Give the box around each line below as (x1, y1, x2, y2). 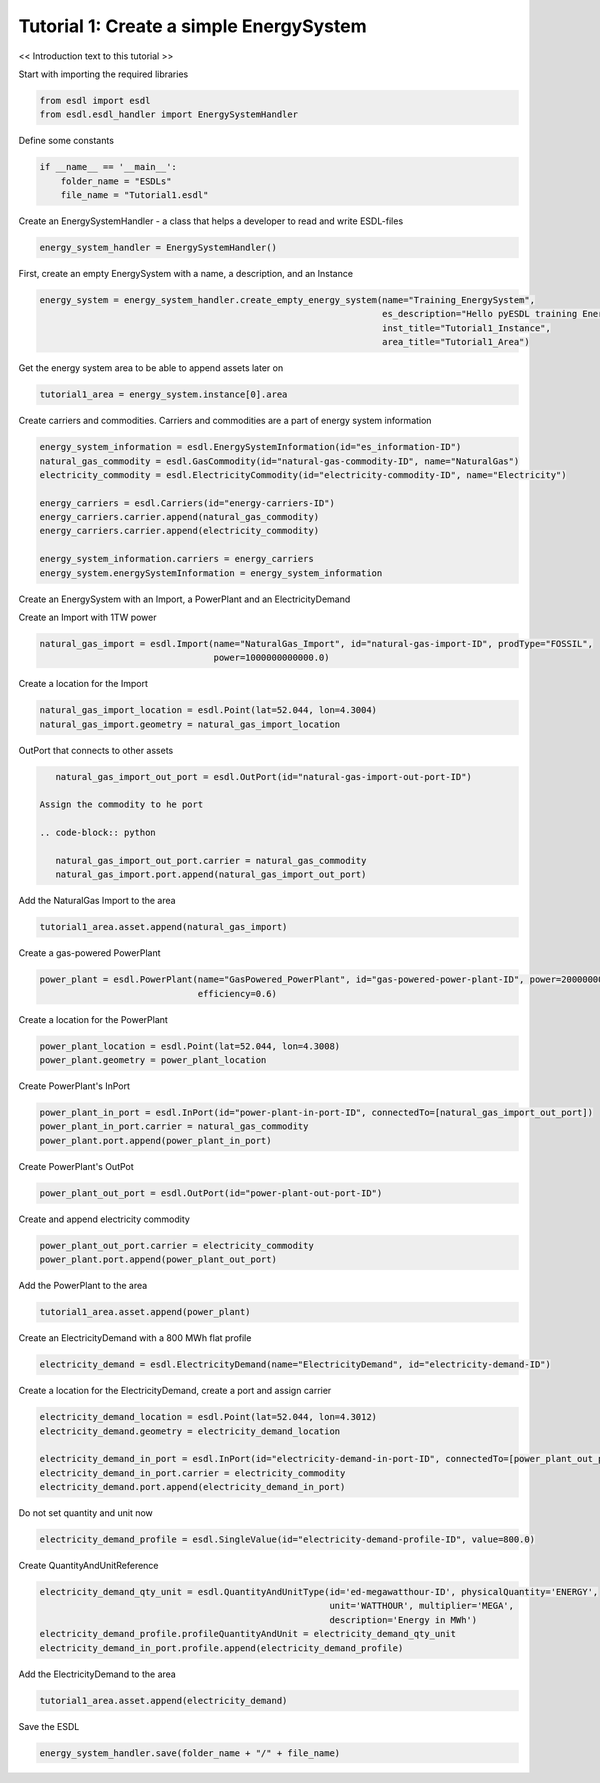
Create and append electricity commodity (18, 1213, 190, 1225)
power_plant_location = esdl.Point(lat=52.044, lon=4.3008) (39, 1040, 341, 1052)
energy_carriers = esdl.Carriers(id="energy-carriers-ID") (39, 497, 335, 509)
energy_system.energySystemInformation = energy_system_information (39, 567, 383, 579)
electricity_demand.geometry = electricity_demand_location (39, 1425, 341, 1437)
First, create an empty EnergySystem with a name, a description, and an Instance (18, 268, 354, 280)
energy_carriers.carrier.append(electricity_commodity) (39, 525, 320, 537)
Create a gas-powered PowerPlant (18, 947, 161, 959)
